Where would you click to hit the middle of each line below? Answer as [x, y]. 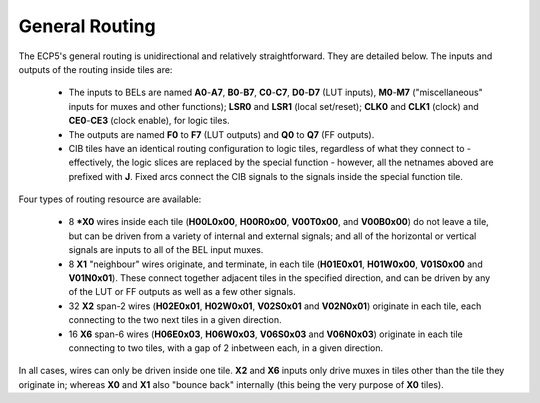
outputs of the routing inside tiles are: [95, 69]
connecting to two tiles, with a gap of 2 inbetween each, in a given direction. [226, 347]
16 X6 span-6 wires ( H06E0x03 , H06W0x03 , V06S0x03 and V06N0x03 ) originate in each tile [266, 334]
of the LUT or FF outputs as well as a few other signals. [182, 292]
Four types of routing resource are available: [110, 199]
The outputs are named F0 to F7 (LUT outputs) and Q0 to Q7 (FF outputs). [221, 134]
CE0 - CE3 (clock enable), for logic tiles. [149, 121]
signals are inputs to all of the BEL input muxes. [166, 250]
